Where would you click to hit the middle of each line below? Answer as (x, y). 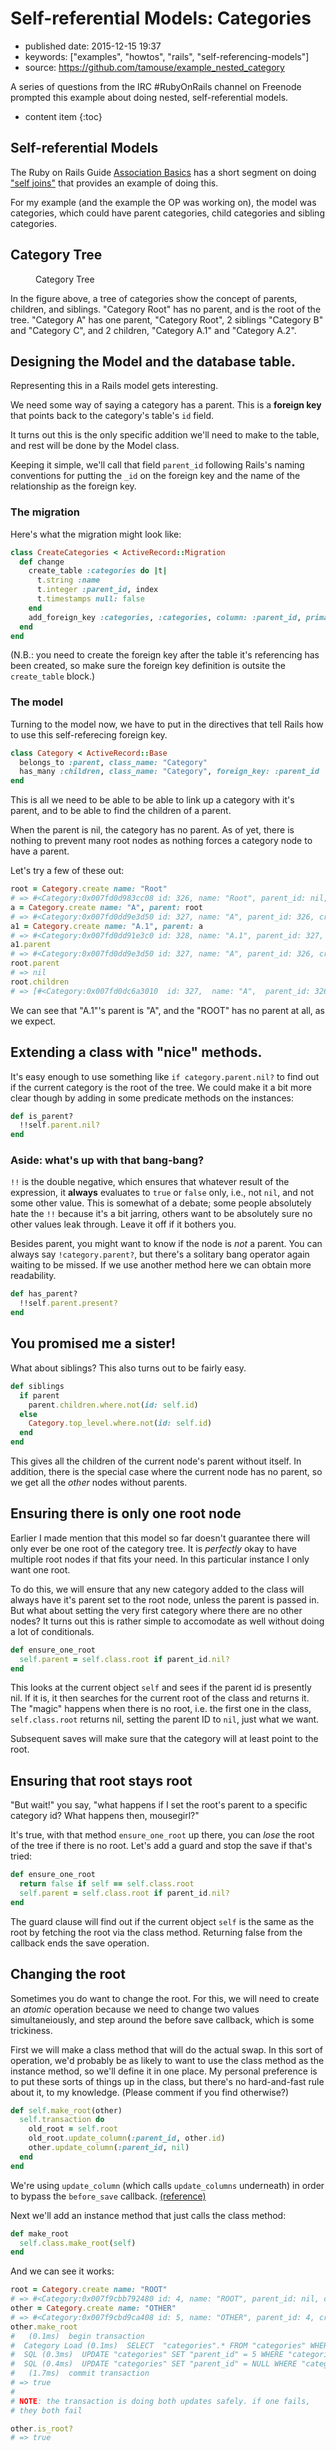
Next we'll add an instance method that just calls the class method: (148, 2215)
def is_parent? (42, 1116)
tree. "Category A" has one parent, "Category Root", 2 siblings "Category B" (167, 319)
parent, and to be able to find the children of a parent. (121, 811)
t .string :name (68, 580)
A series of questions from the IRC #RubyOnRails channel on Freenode (156, 86)
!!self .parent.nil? (60, 1125)
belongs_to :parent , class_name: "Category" (113, 762)
